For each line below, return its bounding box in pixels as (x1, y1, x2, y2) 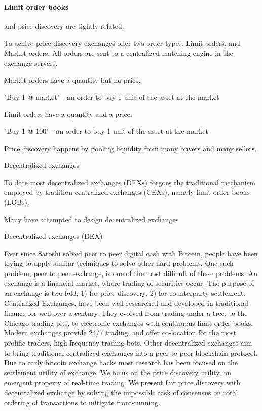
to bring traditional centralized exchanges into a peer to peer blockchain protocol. (4, 347, 258, 358)
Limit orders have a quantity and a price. (4, 109, 132, 119)
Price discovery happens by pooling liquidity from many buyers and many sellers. (4, 143, 257, 153)
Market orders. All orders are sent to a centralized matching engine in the (4, 47, 233, 58)
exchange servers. (4, 57, 58, 68)
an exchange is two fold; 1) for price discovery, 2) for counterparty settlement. (4, 288, 246, 298)
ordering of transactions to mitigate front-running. (4, 397, 161, 407)
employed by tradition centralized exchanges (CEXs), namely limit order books (4, 187, 250, 197)
